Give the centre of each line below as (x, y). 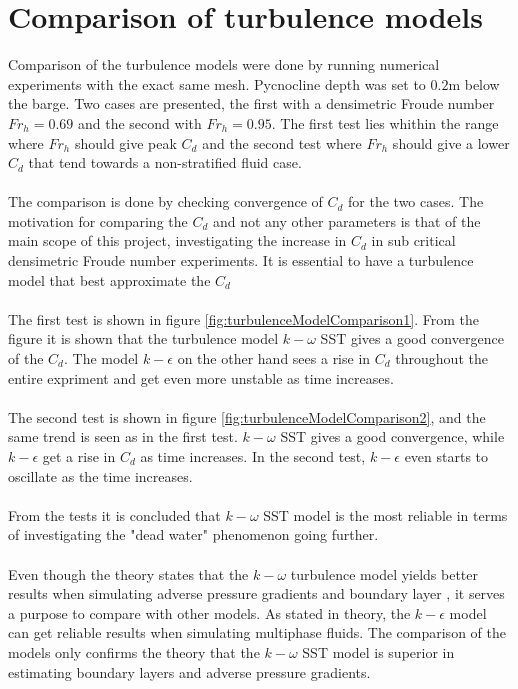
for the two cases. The (416, 201)
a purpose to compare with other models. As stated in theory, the (209, 612)
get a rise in (79, 456)
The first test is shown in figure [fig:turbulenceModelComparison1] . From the (243, 318)
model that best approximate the (109, 279)
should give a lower (451, 142)
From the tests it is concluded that (114, 514)
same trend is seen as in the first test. (123, 436)
